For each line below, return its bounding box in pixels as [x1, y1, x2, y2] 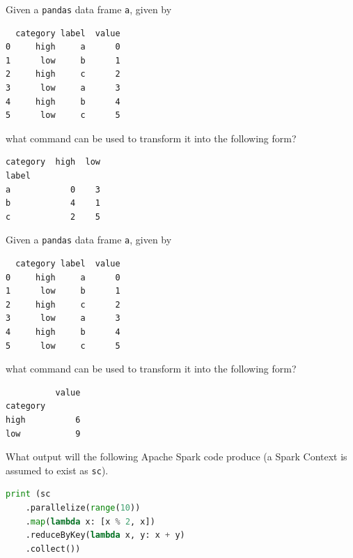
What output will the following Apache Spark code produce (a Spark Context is [6, 449, 347, 464]
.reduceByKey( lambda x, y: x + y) [25, 530, 185, 541]
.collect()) [25, 543, 81, 554]
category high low [6, 157, 101, 167]
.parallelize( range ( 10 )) [25, 503, 141, 513]
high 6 [6, 414, 81, 425]
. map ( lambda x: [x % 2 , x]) [25, 516, 155, 527]
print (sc [6, 489, 51, 499]
